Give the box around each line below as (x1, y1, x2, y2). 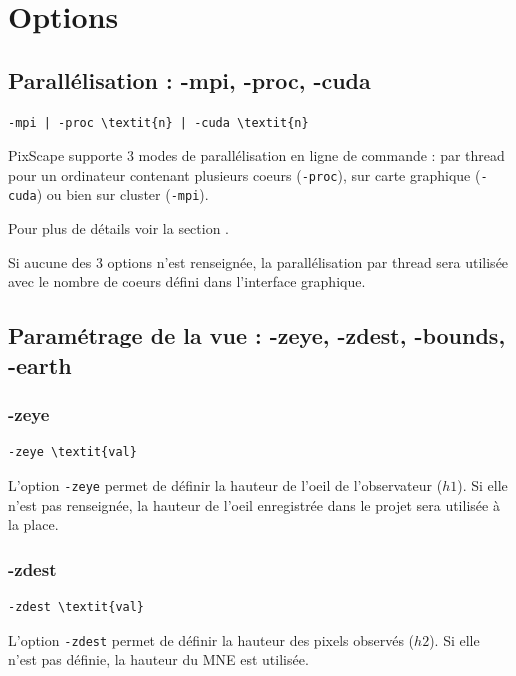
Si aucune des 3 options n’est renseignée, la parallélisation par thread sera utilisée (8, 251, 509, 272)
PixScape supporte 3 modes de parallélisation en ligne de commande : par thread (8, 145, 505, 166)
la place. (8, 514, 59, 535)
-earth (8, 349, 72, 380)
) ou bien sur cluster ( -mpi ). (36, 184, 209, 205)
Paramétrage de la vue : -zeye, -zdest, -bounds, (8, 320, 506, 351)
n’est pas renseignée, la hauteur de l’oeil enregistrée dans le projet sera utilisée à (8, 494, 500, 515)
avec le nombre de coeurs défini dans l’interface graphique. (8, 271, 366, 292)
